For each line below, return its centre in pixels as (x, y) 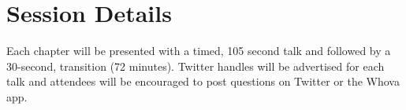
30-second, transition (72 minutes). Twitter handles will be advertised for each (196, 66)
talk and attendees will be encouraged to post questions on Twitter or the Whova (203, 81)
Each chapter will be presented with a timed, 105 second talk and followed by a (199, 51)
